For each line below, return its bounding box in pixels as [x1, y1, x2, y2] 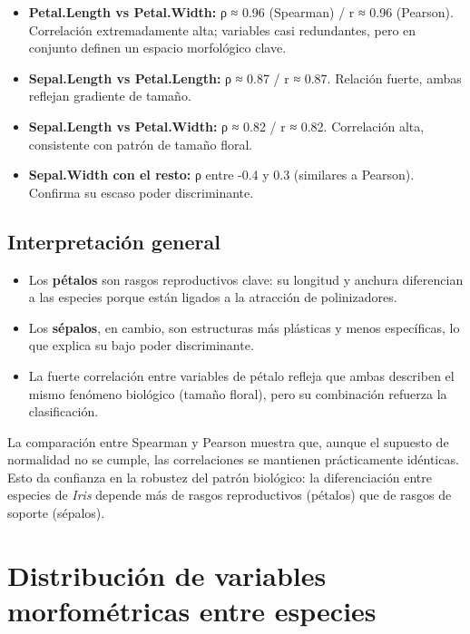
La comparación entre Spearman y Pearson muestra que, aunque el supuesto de [7, 432, 449, 451]
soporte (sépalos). [7, 503, 105, 522]
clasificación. [28, 402, 99, 421]
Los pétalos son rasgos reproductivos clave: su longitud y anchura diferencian [28, 269, 464, 288]
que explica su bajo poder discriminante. [28, 336, 254, 355]
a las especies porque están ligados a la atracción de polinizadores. [28, 288, 397, 307]
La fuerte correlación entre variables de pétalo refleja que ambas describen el [28, 366, 455, 385]
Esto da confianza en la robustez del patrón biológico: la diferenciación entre [7, 467, 432, 486]
